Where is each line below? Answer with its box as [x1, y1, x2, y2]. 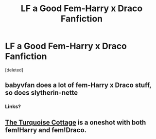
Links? [5, 103, 21, 110]
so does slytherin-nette [5, 88, 78, 97]
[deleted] [5, 67, 23, 73]
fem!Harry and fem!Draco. [5, 126, 87, 134]
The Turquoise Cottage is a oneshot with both [5, 118, 146, 126]
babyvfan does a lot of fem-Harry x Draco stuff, [5, 81, 152, 89]
